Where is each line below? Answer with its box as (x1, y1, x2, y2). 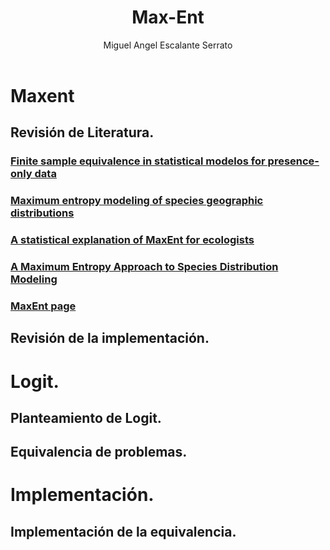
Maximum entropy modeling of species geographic (10, 194, 264, 208)
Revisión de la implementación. (10, 330, 210, 347)
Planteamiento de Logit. (10, 409, 162, 426)
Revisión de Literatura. (10, 124, 155, 141)
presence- (267, 154, 320, 168)
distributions (10, 206, 75, 220)
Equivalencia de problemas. (10, 444, 188, 461)
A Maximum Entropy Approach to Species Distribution (10, 260, 279, 274)
